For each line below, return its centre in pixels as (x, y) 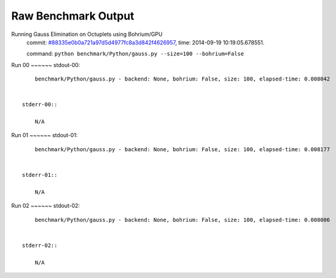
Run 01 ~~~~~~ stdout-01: (44, 135)
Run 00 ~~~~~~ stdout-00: (46, 65)
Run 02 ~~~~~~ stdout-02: (46, 206)
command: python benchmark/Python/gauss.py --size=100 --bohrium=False (135, 54)
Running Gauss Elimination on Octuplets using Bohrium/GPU (87, 34)
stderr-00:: (40, 105)
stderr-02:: (40, 245)
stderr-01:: (40, 175)
